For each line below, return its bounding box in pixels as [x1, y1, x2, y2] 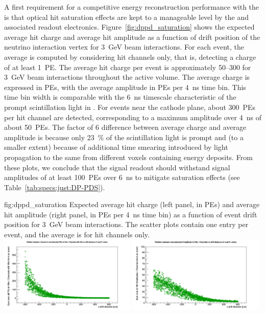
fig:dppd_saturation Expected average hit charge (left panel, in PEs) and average [4, 199, 260, 210]
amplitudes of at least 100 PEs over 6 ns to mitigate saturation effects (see [4, 172, 240, 183]
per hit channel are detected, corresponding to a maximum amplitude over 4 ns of [4, 111, 261, 122]
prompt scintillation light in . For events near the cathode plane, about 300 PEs [4, 101, 256, 112]
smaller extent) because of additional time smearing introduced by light [4, 142, 228, 152]
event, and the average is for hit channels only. [4, 229, 150, 240]
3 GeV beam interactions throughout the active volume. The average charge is [4, 72, 250, 82]
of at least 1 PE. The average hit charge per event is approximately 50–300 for [4, 61, 251, 72]
